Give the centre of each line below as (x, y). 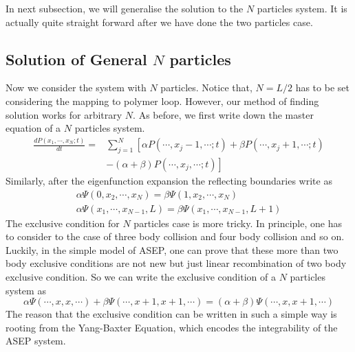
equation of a (33, 128)
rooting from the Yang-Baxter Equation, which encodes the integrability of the (172, 327)
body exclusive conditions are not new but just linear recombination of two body (176, 263)
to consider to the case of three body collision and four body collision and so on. (175, 236)
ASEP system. (36, 341)
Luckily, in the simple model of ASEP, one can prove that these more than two (172, 249)
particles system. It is (302, 8)
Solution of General (76, 59)
